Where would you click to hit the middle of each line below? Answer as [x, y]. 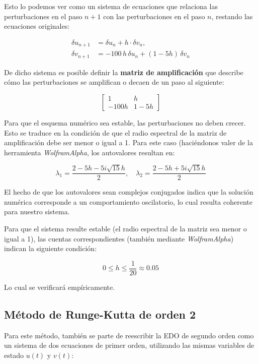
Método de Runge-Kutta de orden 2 [100, 314]
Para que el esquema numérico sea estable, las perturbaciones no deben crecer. [125, 122]
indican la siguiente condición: [51, 248]
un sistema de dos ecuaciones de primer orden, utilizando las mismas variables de [129, 345]
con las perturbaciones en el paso [154, 16]
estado [14, 355]
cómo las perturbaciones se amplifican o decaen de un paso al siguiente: [114, 82]
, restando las [232, 16]
